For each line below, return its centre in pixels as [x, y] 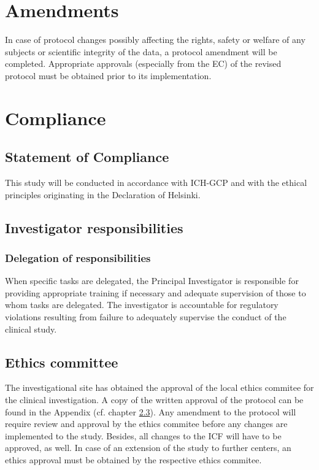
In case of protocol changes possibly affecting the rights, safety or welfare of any [155, 40]
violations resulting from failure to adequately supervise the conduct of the [146, 317]
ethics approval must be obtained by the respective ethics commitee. [133, 460]
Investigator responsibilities [94, 227]
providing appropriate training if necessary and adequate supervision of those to [156, 292]
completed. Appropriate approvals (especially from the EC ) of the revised [143, 64]
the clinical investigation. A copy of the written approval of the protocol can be [154, 400]
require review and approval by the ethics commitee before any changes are [146, 424]
